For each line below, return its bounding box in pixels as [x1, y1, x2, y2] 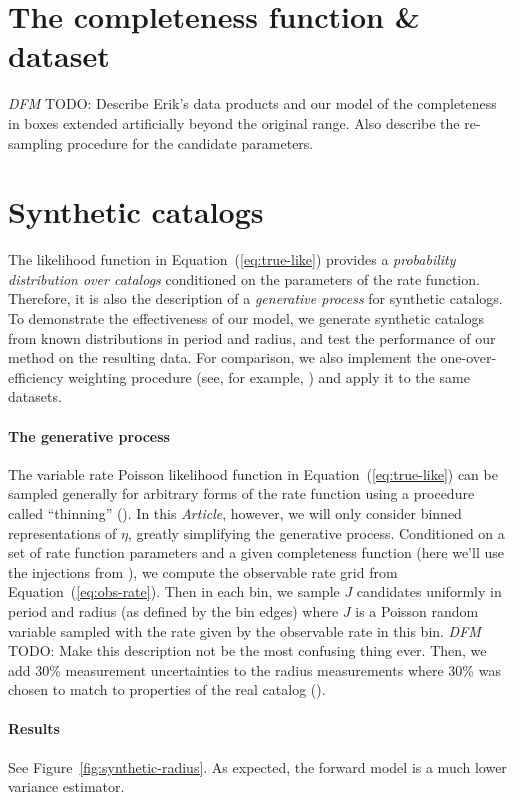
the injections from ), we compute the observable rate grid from [8, 561, 398, 582]
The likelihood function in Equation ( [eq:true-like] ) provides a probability [8, 249, 456, 270]
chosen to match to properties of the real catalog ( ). [8, 679, 326, 700]
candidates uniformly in [356, 581, 502, 602]
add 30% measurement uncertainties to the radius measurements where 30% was [8, 659, 501, 680]
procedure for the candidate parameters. [67, 132, 314, 153]
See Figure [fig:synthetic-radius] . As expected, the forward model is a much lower [8, 756, 507, 777]
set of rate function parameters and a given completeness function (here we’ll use [8, 542, 504, 563]
